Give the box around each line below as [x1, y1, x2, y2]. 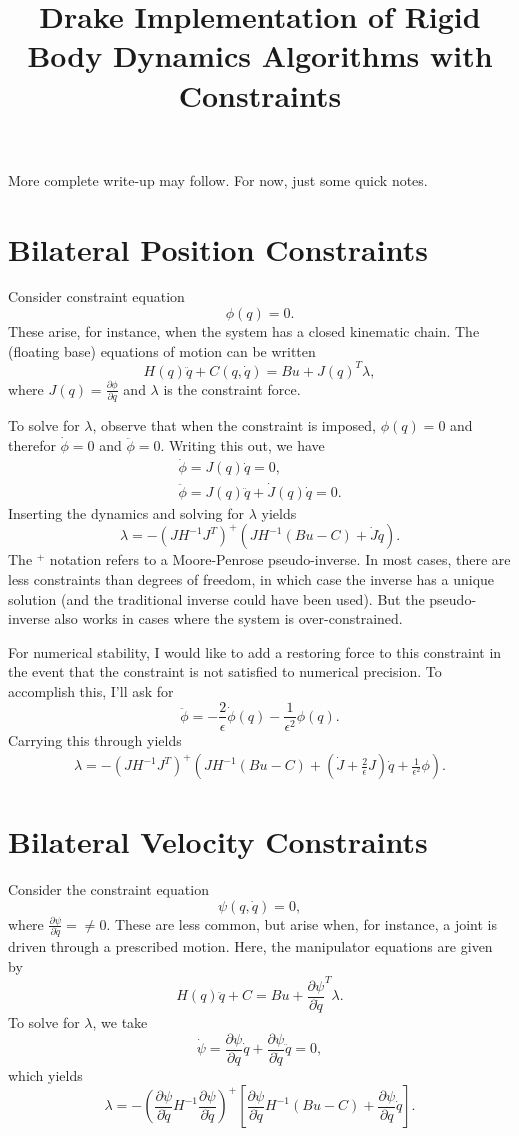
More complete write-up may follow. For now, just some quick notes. [8, 169, 428, 190]
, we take [92, 1011, 148, 1032]
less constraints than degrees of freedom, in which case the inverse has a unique [8, 568, 495, 589]
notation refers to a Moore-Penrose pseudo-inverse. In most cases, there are [49, 549, 511, 570]
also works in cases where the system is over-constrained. [54, 608, 403, 629]
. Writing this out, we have [160, 434, 325, 455]
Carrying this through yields [8, 729, 182, 750]
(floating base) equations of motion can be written [8, 340, 316, 361]
